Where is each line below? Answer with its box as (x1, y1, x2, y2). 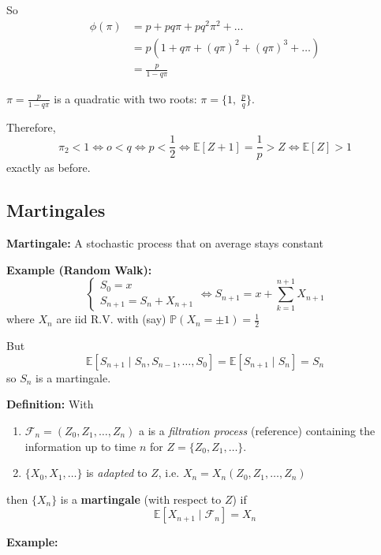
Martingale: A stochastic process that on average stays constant (6, 235, 323, 251)
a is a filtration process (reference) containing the (139, 422, 375, 438)
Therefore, (6, 118, 56, 135)
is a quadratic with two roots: (54, 90, 197, 106)
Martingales (6, 198, 106, 222)
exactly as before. (6, 159, 91, 176)
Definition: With (6, 396, 94, 412)
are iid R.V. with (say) (56, 311, 166, 327)
